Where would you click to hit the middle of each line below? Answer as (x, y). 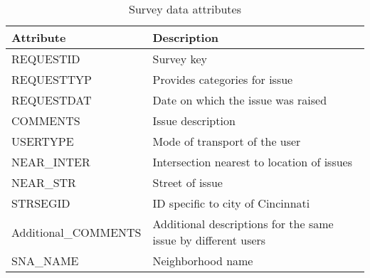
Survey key (180, 59)
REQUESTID (46, 59)
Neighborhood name (203, 261)
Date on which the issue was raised (240, 100)
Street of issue (187, 182)
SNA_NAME (45, 261)
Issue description (194, 121)
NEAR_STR (44, 182)
